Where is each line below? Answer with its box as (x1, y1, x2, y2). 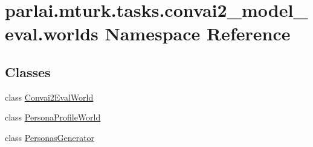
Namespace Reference (105, 21, 291, 46)
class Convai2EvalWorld (5, 90, 94, 103)
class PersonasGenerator (5, 131, 95, 143)
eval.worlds (5, 21, 98, 46)
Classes (5, 62, 51, 81)
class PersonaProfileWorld (5, 111, 101, 124)
